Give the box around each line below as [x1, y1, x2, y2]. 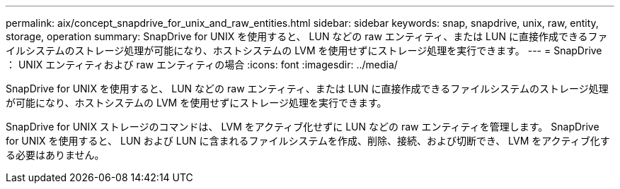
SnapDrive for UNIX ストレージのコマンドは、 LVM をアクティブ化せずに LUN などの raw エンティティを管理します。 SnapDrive [6, 121, 599, 133]
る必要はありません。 [6, 149, 105, 161]
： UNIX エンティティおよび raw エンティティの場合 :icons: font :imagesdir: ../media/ [6, 59, 398, 71]
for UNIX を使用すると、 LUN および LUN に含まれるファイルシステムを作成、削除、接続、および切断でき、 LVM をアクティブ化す [6, 135, 610, 147]
